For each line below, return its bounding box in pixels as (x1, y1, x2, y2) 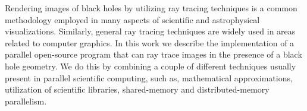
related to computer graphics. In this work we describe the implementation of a (5, 36, 295, 49)
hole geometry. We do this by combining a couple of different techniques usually (5, 59, 296, 72)
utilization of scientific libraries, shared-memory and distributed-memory (5, 83, 270, 96)
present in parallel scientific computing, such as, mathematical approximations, (5, 71, 293, 84)
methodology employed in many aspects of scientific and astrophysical (5, 13, 260, 26)
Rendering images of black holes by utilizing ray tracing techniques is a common (5, 2, 297, 14)
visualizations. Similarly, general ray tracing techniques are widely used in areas (5, 25, 296, 37)
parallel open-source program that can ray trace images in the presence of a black (5, 48, 302, 61)
